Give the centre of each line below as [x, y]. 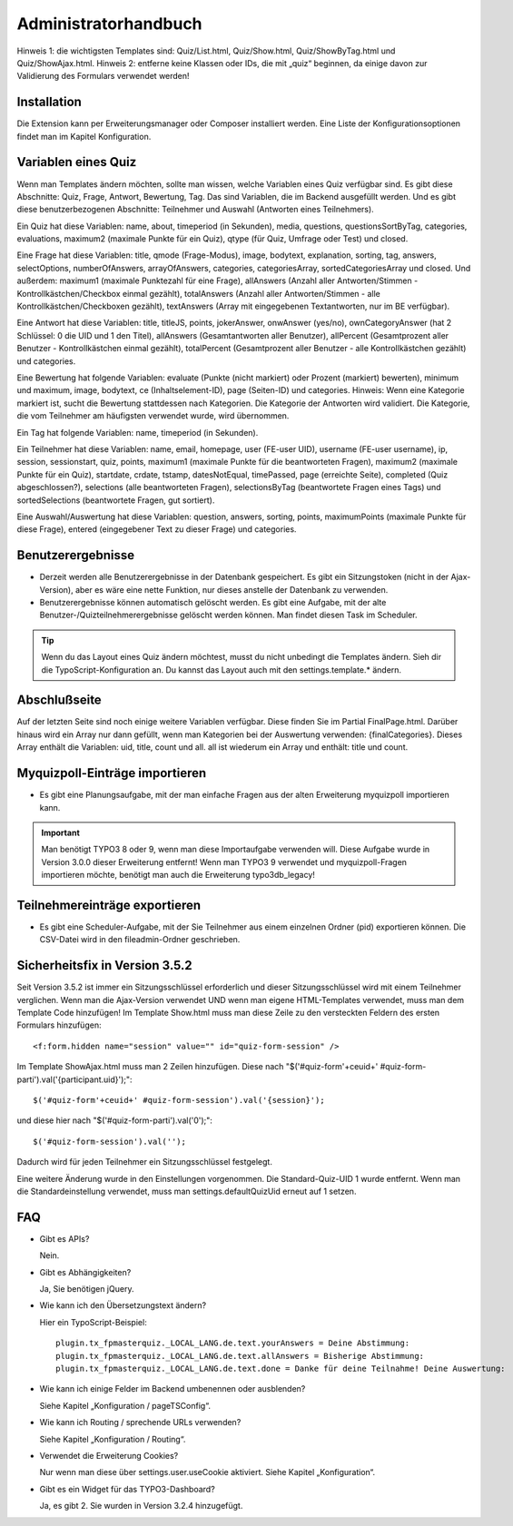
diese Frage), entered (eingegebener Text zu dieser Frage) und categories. [157, 529]
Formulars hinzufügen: [59, 1025]
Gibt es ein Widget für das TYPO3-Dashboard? [127, 1489]
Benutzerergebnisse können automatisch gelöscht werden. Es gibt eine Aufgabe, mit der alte [213, 602]
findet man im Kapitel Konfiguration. [84, 136]
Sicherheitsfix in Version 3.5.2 [104, 965]
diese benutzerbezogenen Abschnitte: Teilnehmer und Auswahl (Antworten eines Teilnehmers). [195, 210]
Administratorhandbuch [110, 24]
